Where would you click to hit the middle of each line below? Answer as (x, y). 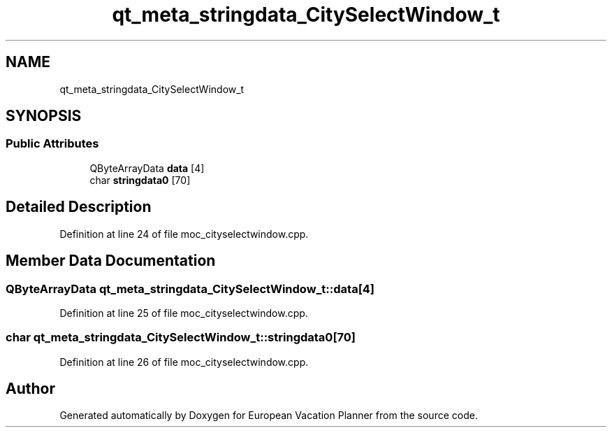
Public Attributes (52, 144)
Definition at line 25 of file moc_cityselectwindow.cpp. (184, 313)
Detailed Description (79, 207)
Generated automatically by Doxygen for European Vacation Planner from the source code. (269, 416)
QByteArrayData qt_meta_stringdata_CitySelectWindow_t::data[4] (190, 289)
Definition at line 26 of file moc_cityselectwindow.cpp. (184, 362)
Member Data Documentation (111, 261)
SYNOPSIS (44, 116)
